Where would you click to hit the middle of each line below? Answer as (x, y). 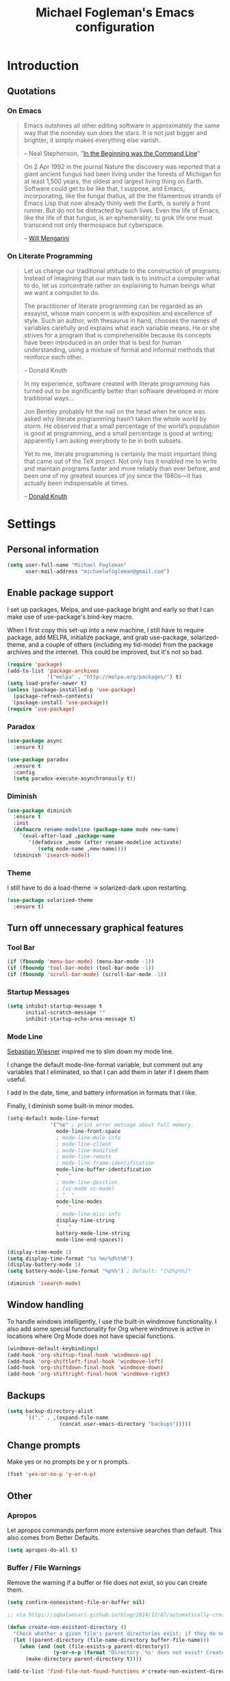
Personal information (53, 549)
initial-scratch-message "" (65, 1013)
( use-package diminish (39, 811)
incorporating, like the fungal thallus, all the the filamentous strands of (123, 195)
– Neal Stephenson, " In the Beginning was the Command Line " (112, 153)
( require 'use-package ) (41, 709)
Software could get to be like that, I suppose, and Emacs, (104, 188)
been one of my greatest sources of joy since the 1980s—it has (113, 476)
